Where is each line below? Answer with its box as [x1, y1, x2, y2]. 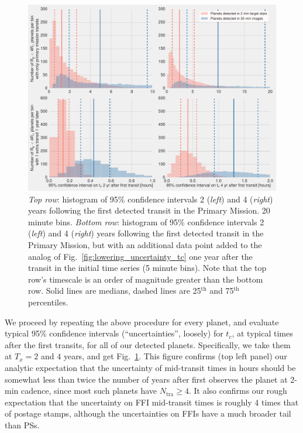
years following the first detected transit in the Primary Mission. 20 [28, 204, 270, 216]
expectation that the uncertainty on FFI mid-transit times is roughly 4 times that [5, 396, 299, 408]
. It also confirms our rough [188, 384, 287, 397]
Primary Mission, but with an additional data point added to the [28, 238, 262, 250]
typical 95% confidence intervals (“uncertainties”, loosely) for [5, 327, 223, 339]
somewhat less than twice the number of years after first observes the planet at [5, 373, 288, 385]
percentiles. [28, 295, 68, 308]
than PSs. [5, 418, 40, 431]
